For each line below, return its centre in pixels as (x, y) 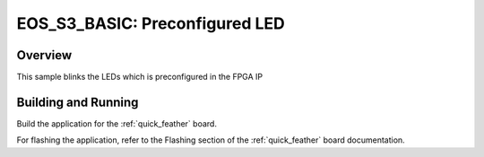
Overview (44, 55)
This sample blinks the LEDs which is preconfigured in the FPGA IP (140, 77)
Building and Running (78, 102)
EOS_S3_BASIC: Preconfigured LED (151, 23)
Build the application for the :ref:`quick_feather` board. (117, 123)
